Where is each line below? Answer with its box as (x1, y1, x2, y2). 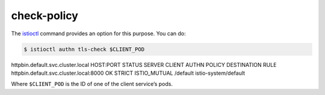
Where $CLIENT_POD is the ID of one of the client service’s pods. (11, 81, 173, 88)
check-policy (11, 9, 78, 22)
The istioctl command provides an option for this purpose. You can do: (11, 30, 186, 37)
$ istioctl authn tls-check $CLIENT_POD (23, 45, 144, 53)
